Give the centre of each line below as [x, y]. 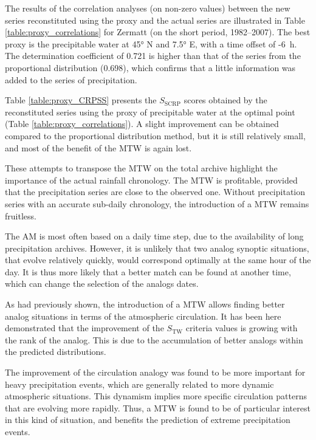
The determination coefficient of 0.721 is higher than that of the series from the [153, 56]
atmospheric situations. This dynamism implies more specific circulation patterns [156, 396]
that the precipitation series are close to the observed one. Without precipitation [155, 192]
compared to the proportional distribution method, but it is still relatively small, [155, 135]
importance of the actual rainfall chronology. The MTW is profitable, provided [151, 180]
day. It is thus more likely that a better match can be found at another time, [148, 271]
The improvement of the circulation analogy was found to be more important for [155, 372]
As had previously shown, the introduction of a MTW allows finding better [145, 304]
